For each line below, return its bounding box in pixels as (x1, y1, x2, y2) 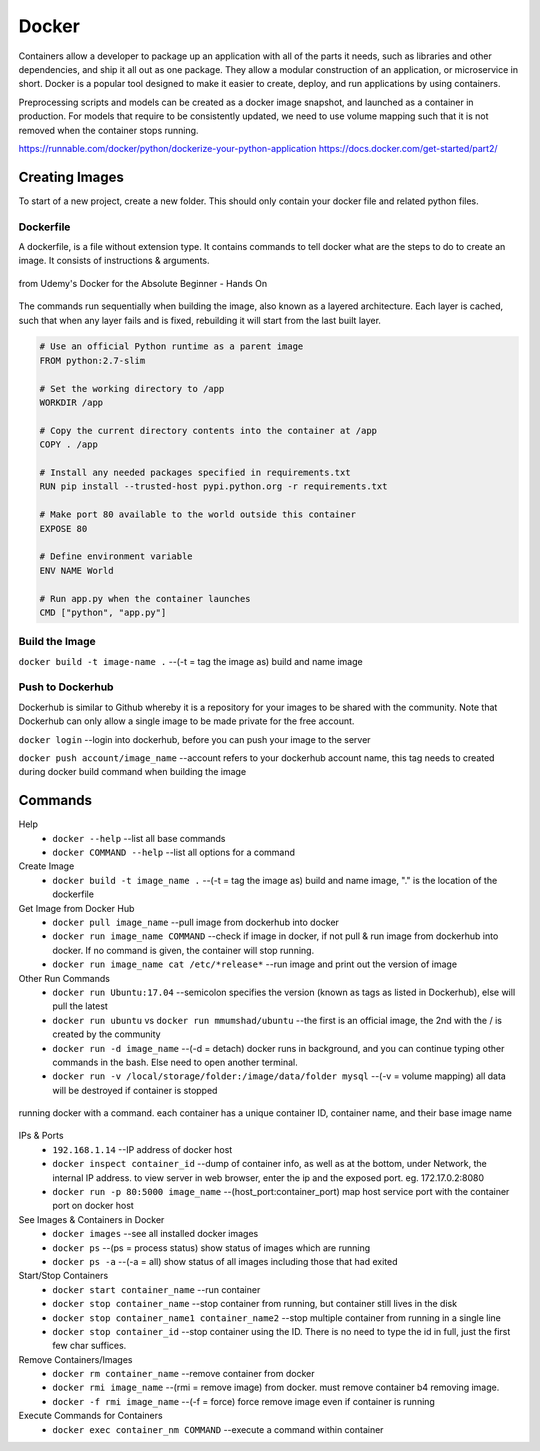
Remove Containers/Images (18, 1353, 133, 1365)
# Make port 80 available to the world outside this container (39, 509, 357, 520)
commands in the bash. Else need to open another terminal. (52, 1056, 299, 1068)
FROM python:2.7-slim (39, 355, 146, 366)
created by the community (52, 1028, 161, 1040)
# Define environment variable (39, 551, 194, 562)
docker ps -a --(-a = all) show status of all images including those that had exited (52, 1255, 398, 1267)
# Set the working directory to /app (39, 383, 225, 394)
